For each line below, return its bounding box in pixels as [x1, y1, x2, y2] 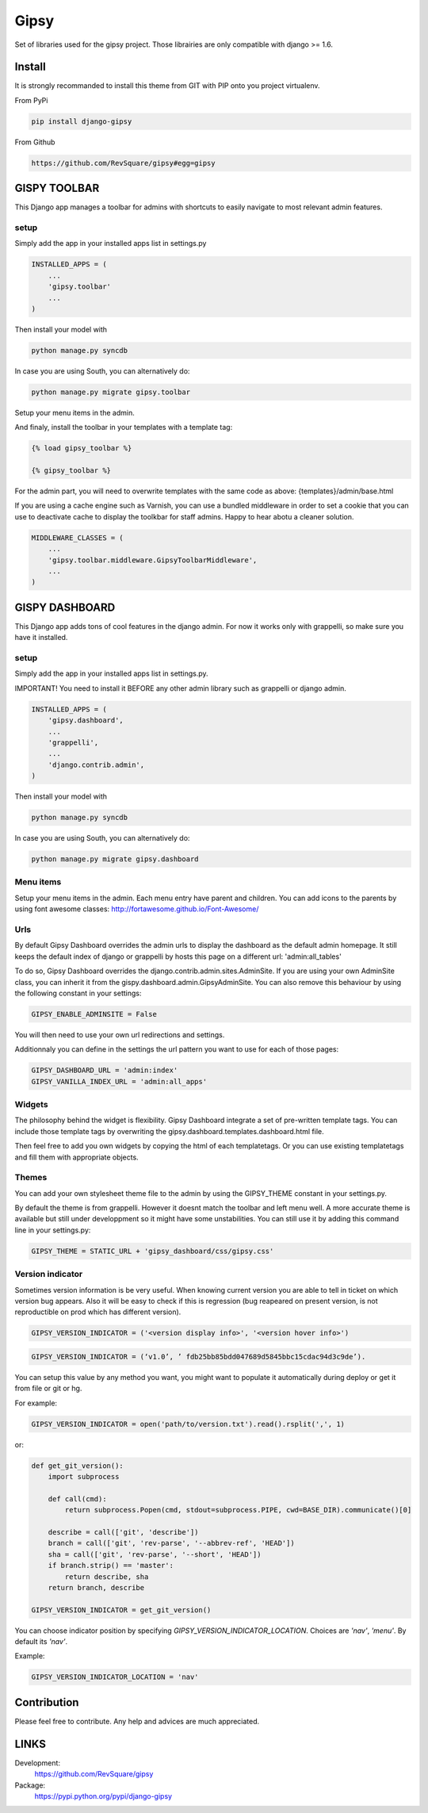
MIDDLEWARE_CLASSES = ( [31, 533, 124, 542]
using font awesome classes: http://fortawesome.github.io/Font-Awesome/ [14, 904, 259, 914]
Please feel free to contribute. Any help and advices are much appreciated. [14, 1716, 260, 1726]
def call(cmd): [48, 1494, 107, 1503]
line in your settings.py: [14, 1225, 91, 1235]
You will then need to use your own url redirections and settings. [14, 1029, 225, 1039]
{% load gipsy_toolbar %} [31, 444, 132, 453]
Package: [14, 1780, 46, 1790]
